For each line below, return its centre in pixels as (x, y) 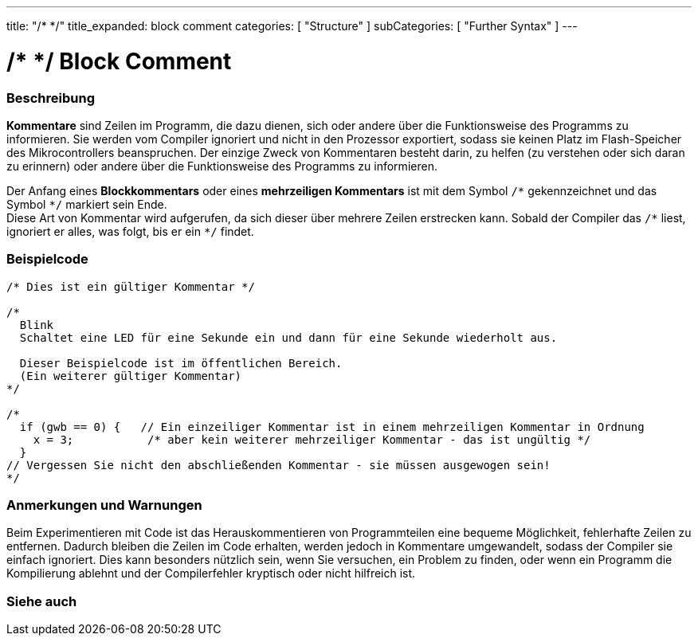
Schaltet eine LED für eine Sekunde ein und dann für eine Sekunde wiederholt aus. (288, 337)
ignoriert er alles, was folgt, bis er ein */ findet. (130, 231)
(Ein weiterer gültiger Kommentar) (131, 376)
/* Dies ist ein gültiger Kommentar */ (131, 286)
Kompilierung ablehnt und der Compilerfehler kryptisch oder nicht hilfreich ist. (211, 573)
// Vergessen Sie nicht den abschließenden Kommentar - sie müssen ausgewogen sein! (278, 465)
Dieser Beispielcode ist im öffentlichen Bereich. (181, 363)
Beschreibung (51, 98)
